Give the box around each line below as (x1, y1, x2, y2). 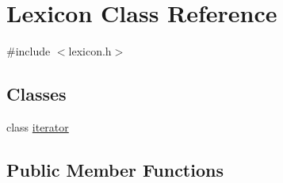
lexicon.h (68, 43, 112, 59)
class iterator (6, 118, 69, 135)
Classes (6, 82, 67, 106)
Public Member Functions (6, 157, 224, 181)
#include (6, 43, 51, 59)
